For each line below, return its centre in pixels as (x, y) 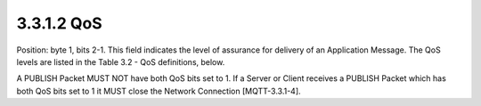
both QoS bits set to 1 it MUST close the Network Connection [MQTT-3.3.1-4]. (159, 91)
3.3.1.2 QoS (59, 23)
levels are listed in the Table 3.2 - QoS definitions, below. (121, 61)
